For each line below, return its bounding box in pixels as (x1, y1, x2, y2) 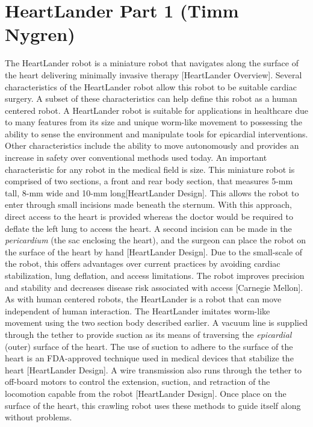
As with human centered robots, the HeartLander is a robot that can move (5, 293, 282, 305)
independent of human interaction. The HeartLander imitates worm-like (5, 304, 270, 317)
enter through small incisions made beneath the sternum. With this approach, (5, 198, 292, 211)
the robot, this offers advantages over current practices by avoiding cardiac (5, 257, 280, 270)
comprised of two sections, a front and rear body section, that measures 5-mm (5, 175, 293, 187)
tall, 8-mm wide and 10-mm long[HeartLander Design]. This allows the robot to (5, 186, 299, 199)
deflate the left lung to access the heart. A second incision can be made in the (5, 222, 292, 234)
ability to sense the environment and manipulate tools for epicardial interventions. (5, 127, 308, 140)
